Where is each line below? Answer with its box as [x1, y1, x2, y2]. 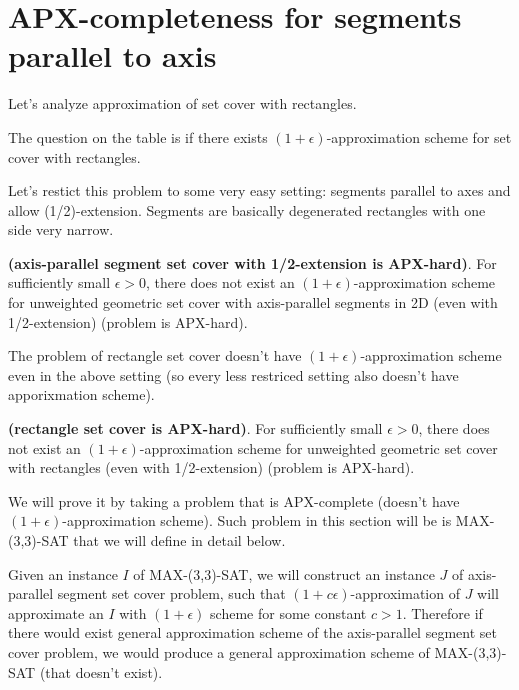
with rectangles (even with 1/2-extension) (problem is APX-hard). [8, 457, 415, 478]
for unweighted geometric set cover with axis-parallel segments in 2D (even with [8, 292, 498, 313]
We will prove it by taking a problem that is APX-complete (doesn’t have [8, 490, 460, 511]
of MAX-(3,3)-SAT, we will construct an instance [133, 563, 435, 584]
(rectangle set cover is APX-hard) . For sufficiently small [8, 418, 383, 439]
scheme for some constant [210, 602, 367, 623]
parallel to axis [8, 35, 217, 76]
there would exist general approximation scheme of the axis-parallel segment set [8, 622, 497, 643]
